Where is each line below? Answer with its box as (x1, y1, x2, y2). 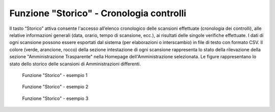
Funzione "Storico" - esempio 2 (22, 84, 89, 90)
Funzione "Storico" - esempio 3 (22, 95, 89, 101)
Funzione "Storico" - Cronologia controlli (9, 8, 186, 19)
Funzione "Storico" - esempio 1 (22, 72, 88, 78)
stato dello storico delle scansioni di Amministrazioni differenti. (9, 61, 141, 67)
